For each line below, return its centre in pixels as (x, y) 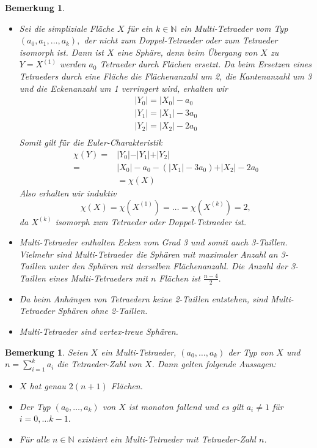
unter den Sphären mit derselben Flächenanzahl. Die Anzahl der (168, 266)
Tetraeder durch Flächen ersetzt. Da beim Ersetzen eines (206, 64)
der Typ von (251, 352)
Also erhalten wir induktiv (68, 192)
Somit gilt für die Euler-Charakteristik (91, 142)
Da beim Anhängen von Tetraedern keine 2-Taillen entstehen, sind (144, 298)
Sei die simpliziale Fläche (67, 28)
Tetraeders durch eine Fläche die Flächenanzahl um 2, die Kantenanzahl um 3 (166, 76)
